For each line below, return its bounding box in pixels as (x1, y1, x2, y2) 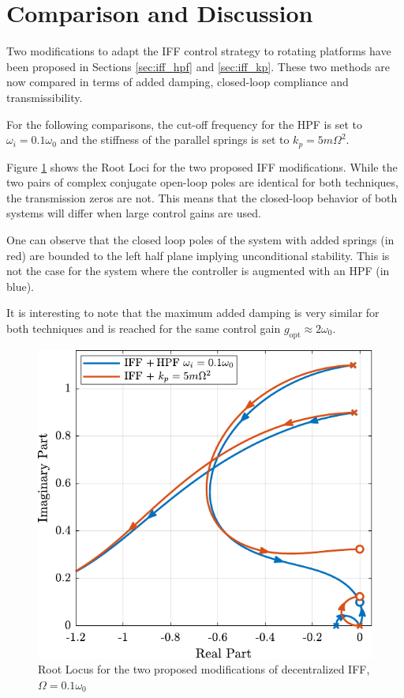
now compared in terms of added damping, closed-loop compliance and (6, 74, 349, 90)
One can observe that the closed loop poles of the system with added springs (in (6, 231, 395, 247)
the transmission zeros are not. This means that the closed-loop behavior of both (6, 189, 398, 206)
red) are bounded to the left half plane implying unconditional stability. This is (6, 247, 390, 263)
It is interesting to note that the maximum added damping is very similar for (6, 304, 380, 321)
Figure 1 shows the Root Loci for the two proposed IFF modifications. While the (6, 158, 398, 175)
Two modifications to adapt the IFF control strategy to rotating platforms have (6, 43, 391, 59)
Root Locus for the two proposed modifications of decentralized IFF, (38, 661, 370, 677)
